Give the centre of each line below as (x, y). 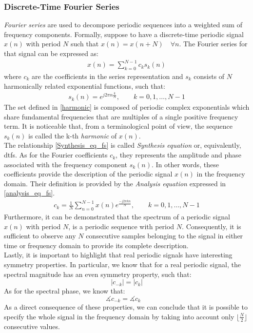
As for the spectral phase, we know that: (65, 291)
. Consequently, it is (212, 226)
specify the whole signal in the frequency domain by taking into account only (119, 316)
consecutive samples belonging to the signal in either (165, 236)
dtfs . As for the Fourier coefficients (56, 155)
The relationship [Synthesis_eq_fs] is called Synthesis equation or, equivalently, (123, 145)
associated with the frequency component (66, 164)
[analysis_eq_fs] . (29, 193)
